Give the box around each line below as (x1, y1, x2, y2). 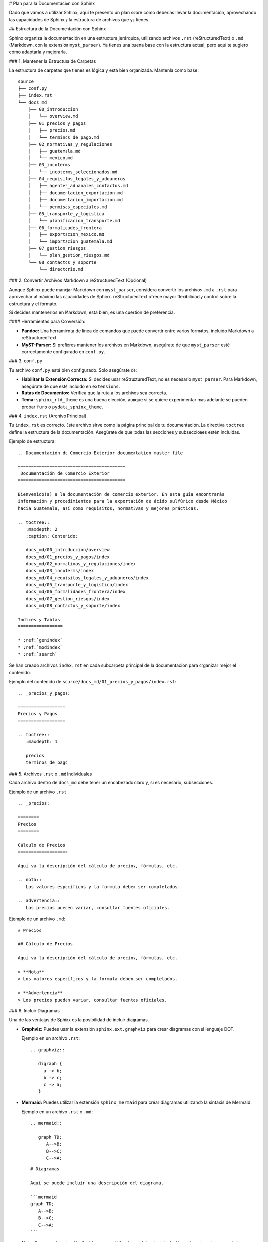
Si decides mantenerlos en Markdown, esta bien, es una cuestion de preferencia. (9, 310, 175, 315)
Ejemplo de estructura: (9, 438, 56, 444)
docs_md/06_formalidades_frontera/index (25, 589, 126, 595)
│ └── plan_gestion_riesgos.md (28, 252, 110, 258)
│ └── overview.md (28, 113, 78, 119)
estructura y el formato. (9, 301, 58, 307)
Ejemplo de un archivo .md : (9, 916, 66, 922)
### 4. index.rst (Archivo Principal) (9, 413, 87, 419)
